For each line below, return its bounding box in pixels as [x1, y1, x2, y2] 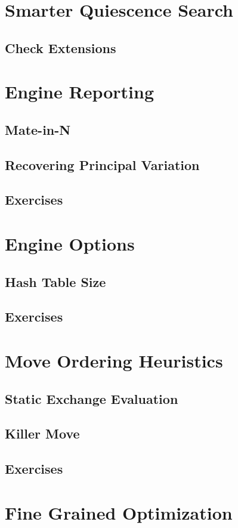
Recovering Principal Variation [5, 155, 200, 174]
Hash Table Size [5, 272, 106, 291]
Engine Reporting [5, 79, 154, 104]
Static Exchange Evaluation [5, 389, 178, 407]
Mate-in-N [5, 120, 71, 138]
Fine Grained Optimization [5, 500, 233, 524]
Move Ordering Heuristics [5, 348, 223, 372]
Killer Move [5, 424, 80, 443]
